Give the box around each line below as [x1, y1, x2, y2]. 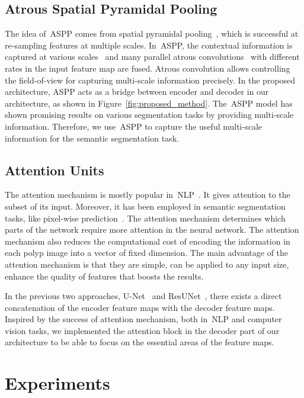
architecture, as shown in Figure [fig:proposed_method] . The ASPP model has [5, 97, 293, 109]
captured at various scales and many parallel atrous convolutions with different [5, 50, 300, 63]
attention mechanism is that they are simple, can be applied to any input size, [5, 258, 289, 270]
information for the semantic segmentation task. [5, 131, 179, 144]
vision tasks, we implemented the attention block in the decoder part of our [5, 324, 280, 336]
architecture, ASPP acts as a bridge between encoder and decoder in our [5, 85, 269, 98]
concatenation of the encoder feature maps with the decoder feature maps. [5, 301, 275, 313]
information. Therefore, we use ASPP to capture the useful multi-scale [5, 120, 263, 132]
